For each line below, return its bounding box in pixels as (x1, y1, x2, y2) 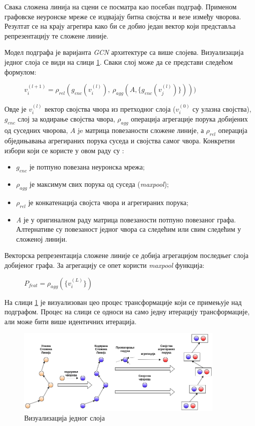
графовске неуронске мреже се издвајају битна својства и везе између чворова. (4, 11, 241, 21)
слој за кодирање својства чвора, (17, 114, 115, 124)
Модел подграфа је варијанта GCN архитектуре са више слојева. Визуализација (4, 47, 244, 57)
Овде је (4, 103, 27, 114)
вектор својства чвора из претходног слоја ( (44, 103, 176, 114)
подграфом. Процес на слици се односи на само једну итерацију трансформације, (4, 306, 250, 317)
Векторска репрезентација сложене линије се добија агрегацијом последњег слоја (4, 250, 249, 260)
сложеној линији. (16, 233, 68, 244)
